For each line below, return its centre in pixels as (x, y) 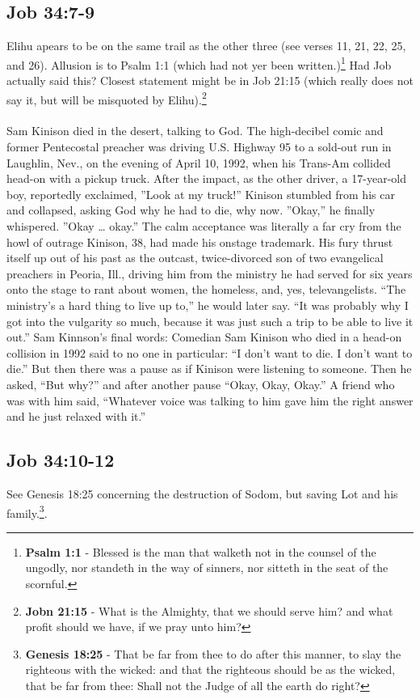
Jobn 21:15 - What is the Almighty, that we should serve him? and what (209, 610)
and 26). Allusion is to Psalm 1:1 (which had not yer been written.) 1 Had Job (199, 63)
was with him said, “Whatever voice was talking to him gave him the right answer (210, 400)
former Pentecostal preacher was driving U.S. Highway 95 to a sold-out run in (199, 147)
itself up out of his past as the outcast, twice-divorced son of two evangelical (195, 258)
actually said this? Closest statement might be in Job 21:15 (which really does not (210, 80)
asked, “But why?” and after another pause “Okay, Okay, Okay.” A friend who (201, 384)
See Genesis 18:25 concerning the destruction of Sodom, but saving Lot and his (202, 493)
